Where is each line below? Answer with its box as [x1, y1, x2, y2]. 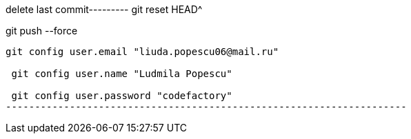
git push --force [6, 25, 78, 36]
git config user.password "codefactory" [11, 90, 232, 101]
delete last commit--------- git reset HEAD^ [6, 3, 203, 15]
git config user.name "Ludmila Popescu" [11, 68, 232, 79]
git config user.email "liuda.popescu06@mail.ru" [6, 46, 279, 57]
